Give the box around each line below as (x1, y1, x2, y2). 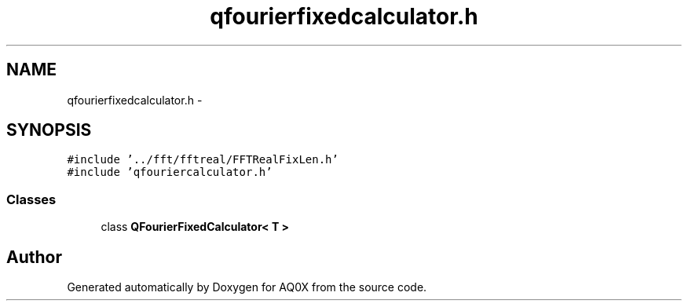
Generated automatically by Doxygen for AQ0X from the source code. (67, 280, 427, 294)
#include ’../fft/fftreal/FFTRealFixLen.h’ (67, 153, 339, 166)
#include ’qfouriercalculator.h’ (67, 166, 273, 179)
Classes (6, 191, 57, 207)
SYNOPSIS (6, 120, 92, 141)
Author (6, 247, 62, 267)
